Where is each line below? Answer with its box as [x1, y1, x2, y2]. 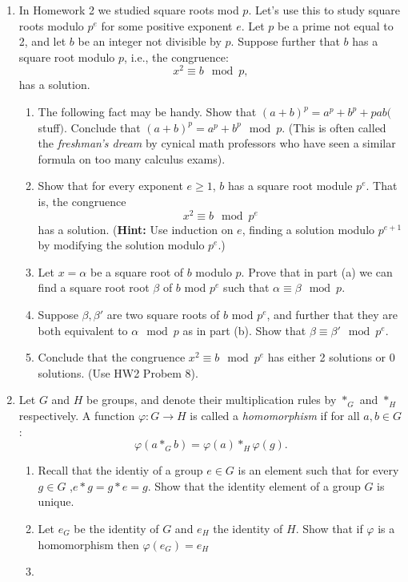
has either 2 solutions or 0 [267, 349, 395, 366]
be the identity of [74, 520, 159, 536]
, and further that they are [266, 306, 398, 323]
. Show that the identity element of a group [147, 477, 361, 494]
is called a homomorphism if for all [190, 407, 360, 424]
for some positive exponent [101, 17, 233, 34]
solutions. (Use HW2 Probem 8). [38, 364, 198, 381]
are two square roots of [106, 306, 220, 323]
